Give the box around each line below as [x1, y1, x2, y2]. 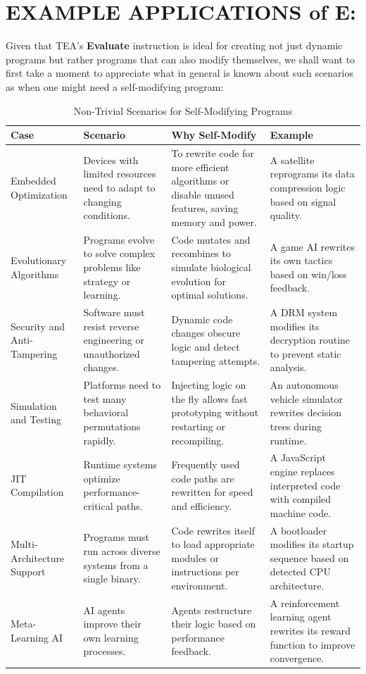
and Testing [11, 412, 62, 427]
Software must [83, 304, 145, 319]
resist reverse [83, 318, 139, 333]
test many [83, 391, 127, 406]
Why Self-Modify [171, 127, 257, 142]
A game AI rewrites [270, 239, 355, 254]
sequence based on [270, 550, 349, 565]
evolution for [171, 273, 226, 288]
